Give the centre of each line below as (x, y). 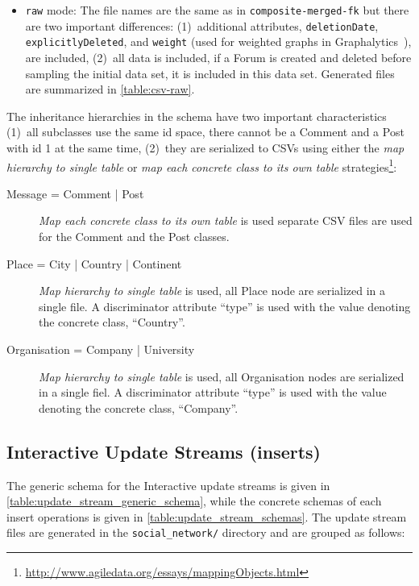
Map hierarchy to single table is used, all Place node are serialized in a (212, 291)
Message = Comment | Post (75, 193)
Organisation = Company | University (101, 349)
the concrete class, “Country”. (112, 322)
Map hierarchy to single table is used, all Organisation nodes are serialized (222, 376)
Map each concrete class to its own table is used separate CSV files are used (226, 220)
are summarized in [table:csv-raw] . (110, 89)
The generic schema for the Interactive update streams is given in (168, 485)
